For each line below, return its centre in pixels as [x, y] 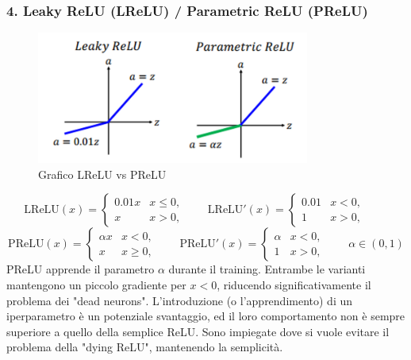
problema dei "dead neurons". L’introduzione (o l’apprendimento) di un [180, 300]
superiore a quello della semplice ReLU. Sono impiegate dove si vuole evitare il [198, 331]
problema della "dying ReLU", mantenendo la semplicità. [145, 347]
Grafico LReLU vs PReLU [102, 174]
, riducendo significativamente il [294, 285]
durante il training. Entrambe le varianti [267, 269]
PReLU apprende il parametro [81, 269]
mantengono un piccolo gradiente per [96, 285]
